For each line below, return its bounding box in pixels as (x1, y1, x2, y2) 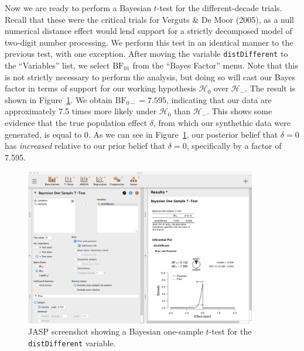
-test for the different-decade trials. (156, 2, 282, 13)
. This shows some (207, 105, 272, 117)
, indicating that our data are (166, 93, 272, 105)
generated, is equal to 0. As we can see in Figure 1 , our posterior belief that (5, 128, 278, 140)
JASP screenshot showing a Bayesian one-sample (28, 325, 203, 338)
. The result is (245, 82, 295, 94)
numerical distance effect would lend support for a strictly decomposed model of (5, 25, 292, 37)
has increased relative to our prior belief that (5, 139, 166, 152)
